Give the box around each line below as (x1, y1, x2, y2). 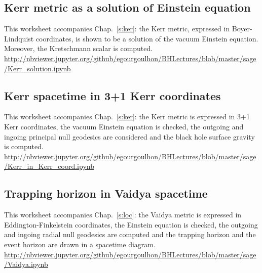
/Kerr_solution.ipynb (4, 63, 71, 73)
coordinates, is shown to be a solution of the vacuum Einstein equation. (35, 33, 258, 43)
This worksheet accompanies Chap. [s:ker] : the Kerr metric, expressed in (4, 23, 230, 34)
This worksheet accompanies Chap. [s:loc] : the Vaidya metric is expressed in (4, 209, 242, 220)
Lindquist (4, 33, 34, 43)
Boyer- (232, 23, 252, 34)
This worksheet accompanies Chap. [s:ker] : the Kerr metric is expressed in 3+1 (4, 111, 250, 122)
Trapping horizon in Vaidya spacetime (4, 186, 208, 201)
